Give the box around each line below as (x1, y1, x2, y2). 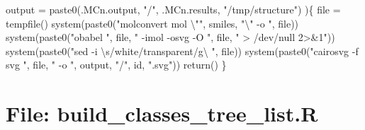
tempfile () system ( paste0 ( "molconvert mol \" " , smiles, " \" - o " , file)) (6, 16, 299, 30)
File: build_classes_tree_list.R (6, 99, 318, 128)
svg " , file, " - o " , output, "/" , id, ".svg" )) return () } (6, 57, 227, 72)
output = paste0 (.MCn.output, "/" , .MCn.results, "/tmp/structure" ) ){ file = (6, 2, 341, 16)
